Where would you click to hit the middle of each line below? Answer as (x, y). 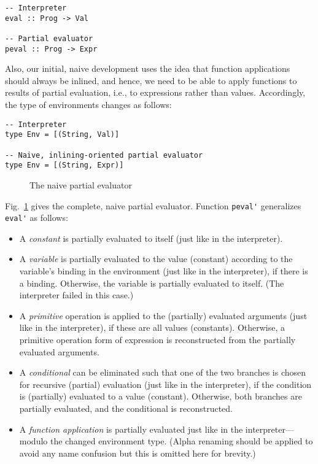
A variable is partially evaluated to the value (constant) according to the (156, 259)
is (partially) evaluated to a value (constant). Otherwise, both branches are (161, 396)
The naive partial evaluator (81, 184)
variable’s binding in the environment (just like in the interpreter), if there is (164, 271)
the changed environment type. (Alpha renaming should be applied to (181, 441)
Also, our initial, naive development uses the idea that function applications (148, 68)
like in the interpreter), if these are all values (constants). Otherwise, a (152, 327)
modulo (33, 441)
